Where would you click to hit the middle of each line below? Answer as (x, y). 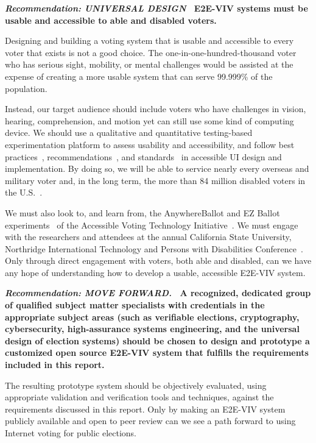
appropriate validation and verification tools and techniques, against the (139, 397)
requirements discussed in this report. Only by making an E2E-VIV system (145, 409)
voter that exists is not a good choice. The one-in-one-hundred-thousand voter (151, 52)
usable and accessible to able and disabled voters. (111, 20)
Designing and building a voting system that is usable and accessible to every (149, 41)
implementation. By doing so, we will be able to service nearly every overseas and (157, 168)
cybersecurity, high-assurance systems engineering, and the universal (152, 329)
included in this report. (55, 365)
